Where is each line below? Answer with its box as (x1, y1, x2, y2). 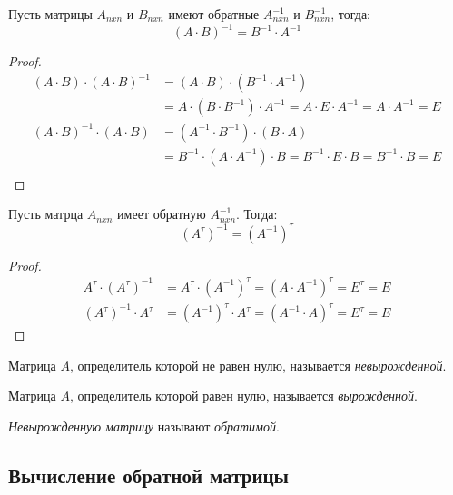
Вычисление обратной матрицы (8, 460, 289, 489)
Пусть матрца (8, 204, 84, 223)
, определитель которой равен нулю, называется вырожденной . (69, 386, 418, 405)
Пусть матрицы (8, 5, 93, 23)
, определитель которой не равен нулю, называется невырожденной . (69, 355, 447, 374)
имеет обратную (117, 204, 206, 223)
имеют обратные (168, 5, 260, 23)
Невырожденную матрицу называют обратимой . (8, 416, 280, 435)
